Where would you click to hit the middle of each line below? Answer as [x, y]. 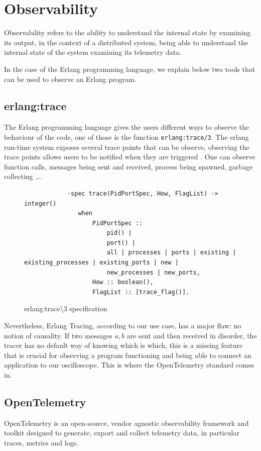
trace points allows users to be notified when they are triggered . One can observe [130, 157]
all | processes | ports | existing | [171, 253]
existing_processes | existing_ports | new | [101, 263]
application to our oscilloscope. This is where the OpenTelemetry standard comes [129, 365]
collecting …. [23, 176]
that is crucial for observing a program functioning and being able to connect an [128, 355]
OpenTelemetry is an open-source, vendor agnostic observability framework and [126, 423]
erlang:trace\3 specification [66, 308]
